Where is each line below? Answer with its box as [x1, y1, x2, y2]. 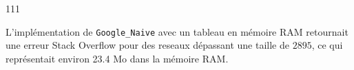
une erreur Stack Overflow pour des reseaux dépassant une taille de [6, 38, 289, 52]
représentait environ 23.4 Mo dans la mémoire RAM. [6, 51, 229, 65]
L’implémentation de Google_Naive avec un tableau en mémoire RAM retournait [6, 24, 348, 38]
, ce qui [311, 38, 343, 52]
